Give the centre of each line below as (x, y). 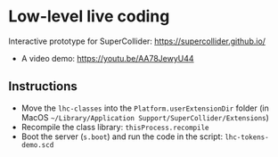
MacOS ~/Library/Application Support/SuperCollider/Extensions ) (145, 117)
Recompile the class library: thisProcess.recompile (115, 127)
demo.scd (37, 145)
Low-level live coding (89, 17)
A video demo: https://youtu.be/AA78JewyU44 (107, 58)
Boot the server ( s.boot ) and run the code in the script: (122, 136)
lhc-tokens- (247, 137)
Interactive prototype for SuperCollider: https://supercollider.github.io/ (137, 41)
